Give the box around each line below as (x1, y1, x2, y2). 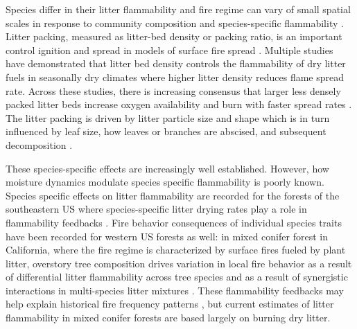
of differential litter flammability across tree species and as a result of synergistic (6, 269, 348, 284)
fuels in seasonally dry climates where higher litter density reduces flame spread (6, 69, 345, 84)
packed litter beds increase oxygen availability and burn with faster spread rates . (6, 97, 352, 112)
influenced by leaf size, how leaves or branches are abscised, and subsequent (6, 124, 326, 139)
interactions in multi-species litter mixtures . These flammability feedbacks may (6, 283, 344, 297)
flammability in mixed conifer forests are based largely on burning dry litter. (6, 310, 331, 325)
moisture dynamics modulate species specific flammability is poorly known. (6, 175, 324, 189)
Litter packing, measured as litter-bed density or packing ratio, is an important (6, 29, 342, 44)
